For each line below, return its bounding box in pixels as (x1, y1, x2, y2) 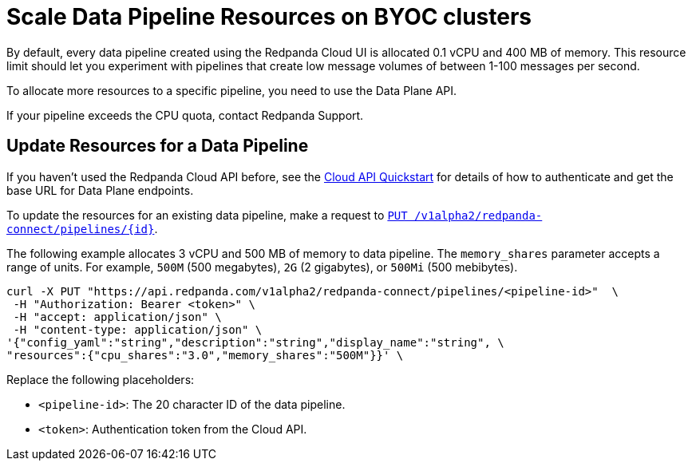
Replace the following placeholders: (6, 372, 195, 386)
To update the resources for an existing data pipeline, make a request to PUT (6, 208, 408, 222)
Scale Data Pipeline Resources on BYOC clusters (6, 3, 532, 30)
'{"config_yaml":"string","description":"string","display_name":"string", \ (6, 335, 504, 349)
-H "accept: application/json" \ (13, 310, 222, 323)
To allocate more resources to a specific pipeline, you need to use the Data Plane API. (6, 83, 457, 97)
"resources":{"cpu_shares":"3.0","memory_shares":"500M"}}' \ (6, 348, 404, 362)
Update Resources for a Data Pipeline (6, 136, 309, 156)
